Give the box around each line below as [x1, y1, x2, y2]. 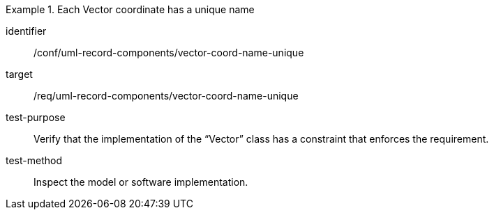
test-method [6, 154, 62, 166]
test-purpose [6, 111, 66, 123]
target [6, 68, 33, 80]
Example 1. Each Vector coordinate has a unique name [6, 3, 255, 15]
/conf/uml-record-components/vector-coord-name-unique [33, 47, 304, 58]
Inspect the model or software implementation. [33, 176, 248, 188]
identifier [6, 25, 47, 37]
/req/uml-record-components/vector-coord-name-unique [33, 90, 299, 102]
